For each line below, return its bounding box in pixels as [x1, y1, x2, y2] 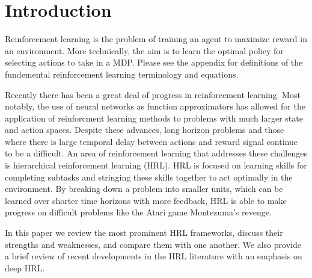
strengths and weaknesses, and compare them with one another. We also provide [5, 238, 301, 250]
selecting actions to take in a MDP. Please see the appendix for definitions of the [5, 56, 303, 69]
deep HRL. [5, 261, 45, 274]
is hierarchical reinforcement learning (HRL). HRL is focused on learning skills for [5, 159, 307, 171]
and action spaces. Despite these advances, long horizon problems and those [5, 123, 284, 136]
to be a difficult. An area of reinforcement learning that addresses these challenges [5, 147, 307, 159]
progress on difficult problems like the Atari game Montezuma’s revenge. [5, 206, 272, 218]
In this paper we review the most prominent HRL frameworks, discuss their [5, 226, 283, 239]
